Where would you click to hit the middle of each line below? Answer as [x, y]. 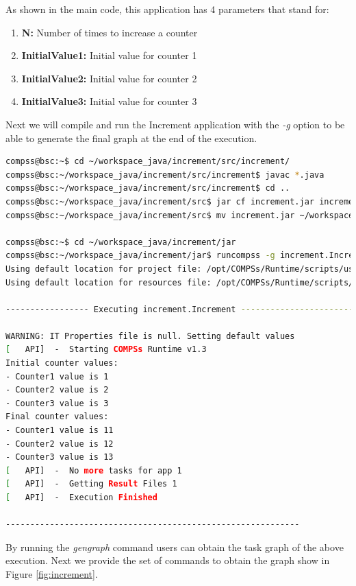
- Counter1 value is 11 [60, 431]
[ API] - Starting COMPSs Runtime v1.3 [106, 350]
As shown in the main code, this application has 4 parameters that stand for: [167, 9]
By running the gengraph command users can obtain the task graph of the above [175, 547]
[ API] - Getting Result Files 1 [91, 484]
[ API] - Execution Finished [81, 497]
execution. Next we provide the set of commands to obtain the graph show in [168, 560]
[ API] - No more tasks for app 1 [94, 470]
